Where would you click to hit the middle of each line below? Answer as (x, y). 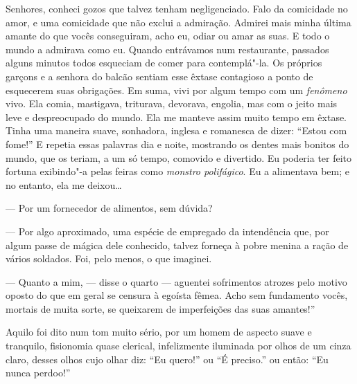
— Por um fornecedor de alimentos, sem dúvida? (109, 208)
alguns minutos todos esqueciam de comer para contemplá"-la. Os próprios (164, 63)
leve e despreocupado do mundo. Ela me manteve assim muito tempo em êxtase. (176, 117)
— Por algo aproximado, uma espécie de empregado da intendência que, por (167, 231)
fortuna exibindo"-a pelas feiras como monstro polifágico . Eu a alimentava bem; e (177, 171)
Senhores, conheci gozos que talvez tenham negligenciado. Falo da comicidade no (177, 8)
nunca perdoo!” (38, 373)
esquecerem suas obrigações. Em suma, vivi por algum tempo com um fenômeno (176, 90)
